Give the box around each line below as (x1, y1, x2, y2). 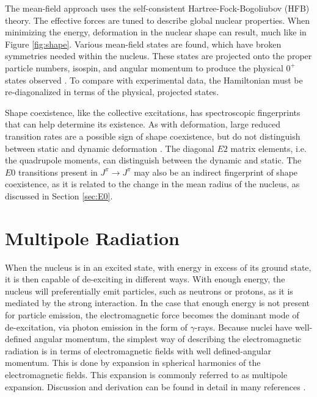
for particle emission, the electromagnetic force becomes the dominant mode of (5, 309, 299, 321)
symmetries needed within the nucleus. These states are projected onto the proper (5, 49, 312, 62)
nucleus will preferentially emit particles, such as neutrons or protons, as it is (5, 284, 293, 297)
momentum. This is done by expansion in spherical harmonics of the (5, 356, 261, 369)
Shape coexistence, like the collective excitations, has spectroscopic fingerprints (5, 106, 301, 118)
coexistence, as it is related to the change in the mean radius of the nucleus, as (5, 177, 300, 190)
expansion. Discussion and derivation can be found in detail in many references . (5, 380, 306, 393)
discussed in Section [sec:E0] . (5, 189, 113, 202)
